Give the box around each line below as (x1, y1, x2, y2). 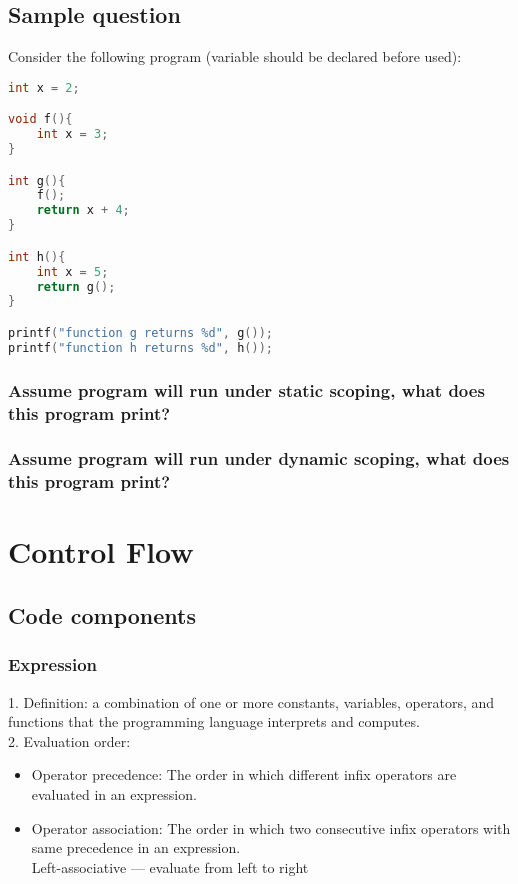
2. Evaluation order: (8, 730, 131, 751)
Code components (8, 599, 196, 630)
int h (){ (8, 249, 66, 264)
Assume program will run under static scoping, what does (8, 377, 485, 402)
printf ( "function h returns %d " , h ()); (8, 340, 273, 355)
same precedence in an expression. (31, 837, 241, 858)
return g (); (36, 279, 116, 294)
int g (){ (8, 173, 66, 188)
